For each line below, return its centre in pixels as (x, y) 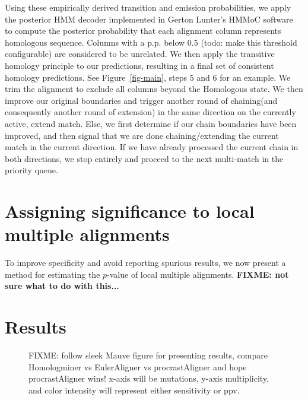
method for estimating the (53, 274)
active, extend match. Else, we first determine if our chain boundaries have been (151, 123)
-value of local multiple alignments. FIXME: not (198, 274)
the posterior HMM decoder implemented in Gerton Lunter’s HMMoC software (149, 19)
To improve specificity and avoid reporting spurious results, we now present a (145, 263)
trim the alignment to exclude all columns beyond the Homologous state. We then (154, 89)
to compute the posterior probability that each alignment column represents (143, 31)
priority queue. (31, 170)
